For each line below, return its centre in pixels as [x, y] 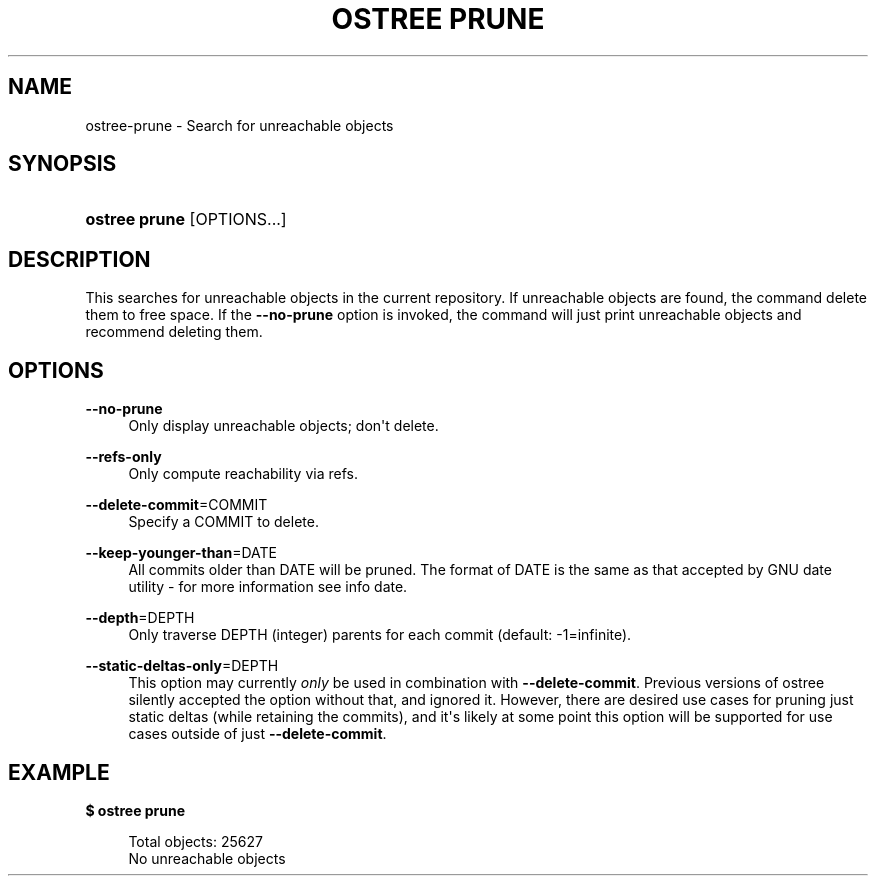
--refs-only [123, 457]
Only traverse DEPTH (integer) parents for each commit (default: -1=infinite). [380, 635]
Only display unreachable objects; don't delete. [283, 426]
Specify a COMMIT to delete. [223, 522]
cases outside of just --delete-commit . [257, 734]
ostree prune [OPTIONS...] [186, 219]
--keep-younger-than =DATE [181, 553]
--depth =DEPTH [140, 618]
